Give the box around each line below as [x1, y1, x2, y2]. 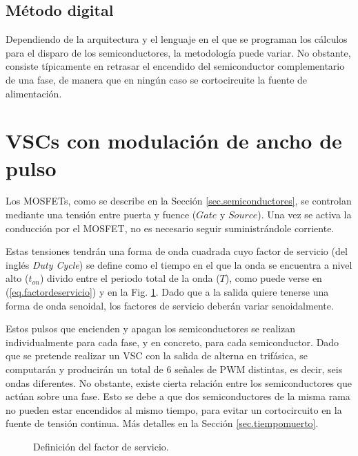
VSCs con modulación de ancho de [6, 126, 342, 155]
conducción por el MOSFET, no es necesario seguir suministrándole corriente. [6, 220, 335, 235]
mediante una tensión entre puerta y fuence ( [6, 207, 197, 222]
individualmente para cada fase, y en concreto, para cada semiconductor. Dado [6, 334, 339, 349]
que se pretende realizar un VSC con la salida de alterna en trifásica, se [6, 348, 308, 363]
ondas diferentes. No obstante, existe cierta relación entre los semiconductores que [6, 375, 352, 390]
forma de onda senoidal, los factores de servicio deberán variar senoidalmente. [6, 298, 334, 312]
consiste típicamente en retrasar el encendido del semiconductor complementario [6, 59, 345, 73]
